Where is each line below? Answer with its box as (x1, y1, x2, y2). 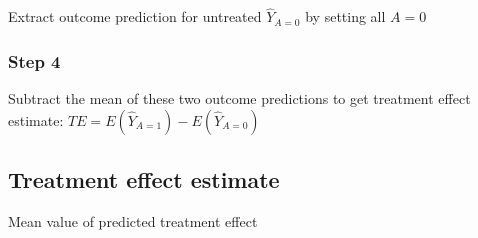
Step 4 (8, 48, 61, 73)
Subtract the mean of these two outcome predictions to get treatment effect (8, 88, 471, 109)
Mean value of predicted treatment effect (8, 210, 258, 231)
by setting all (305, 6, 386, 27)
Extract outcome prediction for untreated (8, 6, 262, 27)
